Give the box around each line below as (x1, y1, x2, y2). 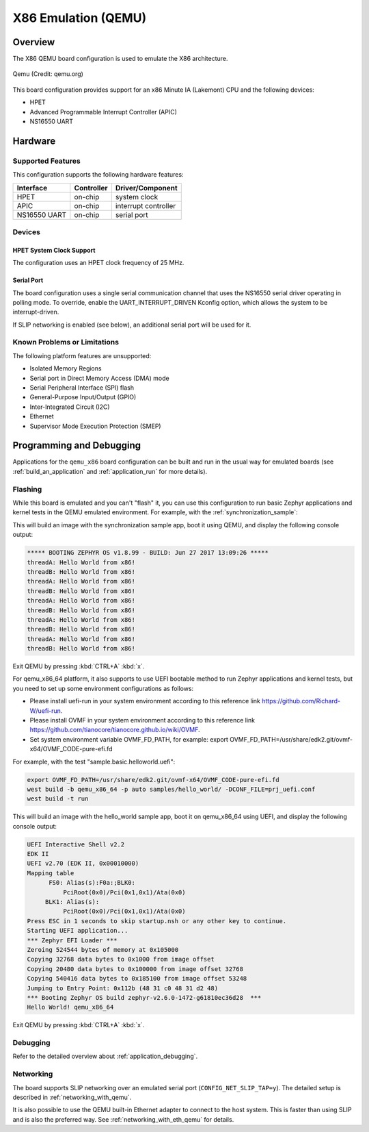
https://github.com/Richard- (262, 697, 341, 705)
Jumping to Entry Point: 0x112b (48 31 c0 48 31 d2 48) (27, 984, 219, 992)
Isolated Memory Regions (29, 364, 102, 373)
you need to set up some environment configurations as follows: (12, 684, 194, 692)
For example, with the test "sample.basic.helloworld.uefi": (12, 757, 176, 766)
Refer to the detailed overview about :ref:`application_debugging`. (12, 1052, 198, 1061)
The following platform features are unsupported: (12, 351, 152, 360)
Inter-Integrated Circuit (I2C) (29, 403, 110, 411)
